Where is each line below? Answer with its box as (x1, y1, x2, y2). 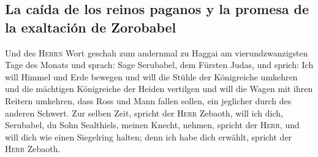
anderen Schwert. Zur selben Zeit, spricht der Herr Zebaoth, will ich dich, (5, 106, 283, 119)
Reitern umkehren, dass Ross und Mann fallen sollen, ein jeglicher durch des (5, 94, 292, 107)
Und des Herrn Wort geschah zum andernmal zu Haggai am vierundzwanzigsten (5, 46, 308, 59)
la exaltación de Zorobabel (5, 17, 176, 36)
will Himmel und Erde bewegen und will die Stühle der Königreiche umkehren (5, 70, 298, 83)
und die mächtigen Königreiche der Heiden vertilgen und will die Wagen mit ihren (5, 82, 313, 95)
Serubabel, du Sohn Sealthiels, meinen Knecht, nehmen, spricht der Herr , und (5, 118, 300, 131)
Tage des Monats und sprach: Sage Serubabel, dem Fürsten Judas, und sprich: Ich (5, 58, 314, 71)
